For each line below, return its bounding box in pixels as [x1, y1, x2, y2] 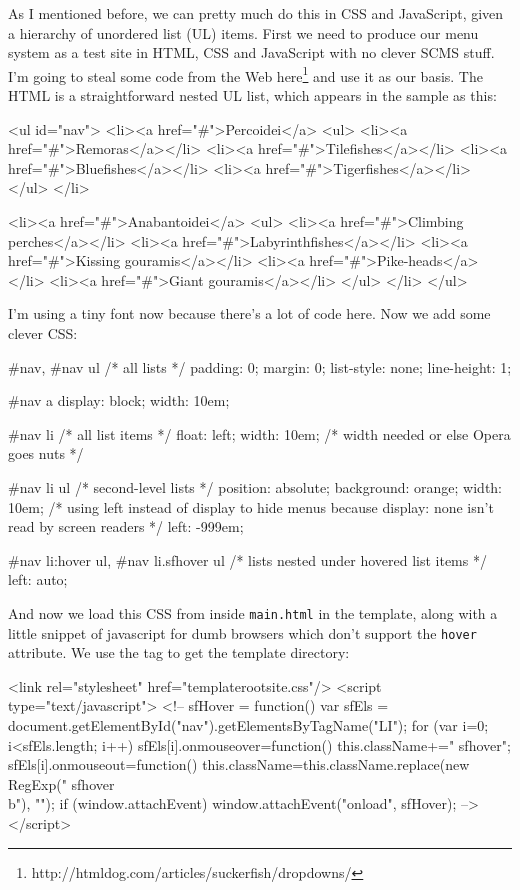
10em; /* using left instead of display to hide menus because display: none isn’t [8, 496, 494, 517]
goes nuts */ [8, 443, 84, 464]
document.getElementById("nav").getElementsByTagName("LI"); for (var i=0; [8, 715, 489, 735]
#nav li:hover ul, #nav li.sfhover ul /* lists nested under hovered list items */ [8, 549, 487, 570]
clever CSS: [8, 322, 78, 343]
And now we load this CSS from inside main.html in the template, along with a [8, 602, 498, 623]
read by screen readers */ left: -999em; [8, 516, 244, 537]
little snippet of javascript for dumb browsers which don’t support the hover [8, 622, 477, 643]
